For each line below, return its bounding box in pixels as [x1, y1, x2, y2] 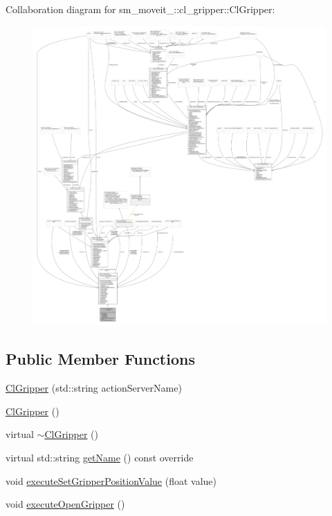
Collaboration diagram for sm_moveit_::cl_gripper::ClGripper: [6, 2, 275, 16]
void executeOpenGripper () [6, 497, 125, 511]
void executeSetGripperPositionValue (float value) [6, 473, 217, 488]
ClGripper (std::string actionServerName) [6, 381, 182, 395]
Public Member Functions [6, 348, 195, 370]
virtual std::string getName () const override [6, 450, 194, 464]
